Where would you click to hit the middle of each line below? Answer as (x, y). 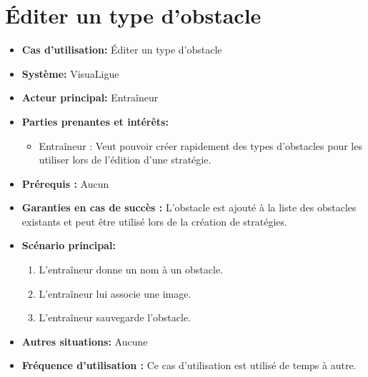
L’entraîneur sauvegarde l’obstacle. (115, 317)
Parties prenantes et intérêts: (95, 121)
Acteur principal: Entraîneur (90, 97)
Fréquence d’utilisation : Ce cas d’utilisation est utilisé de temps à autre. (189, 365)
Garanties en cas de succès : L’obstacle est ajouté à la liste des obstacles (189, 207)
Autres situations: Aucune (85, 341)
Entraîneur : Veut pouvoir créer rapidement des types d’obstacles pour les (200, 145)
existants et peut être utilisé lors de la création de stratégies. (154, 221)
